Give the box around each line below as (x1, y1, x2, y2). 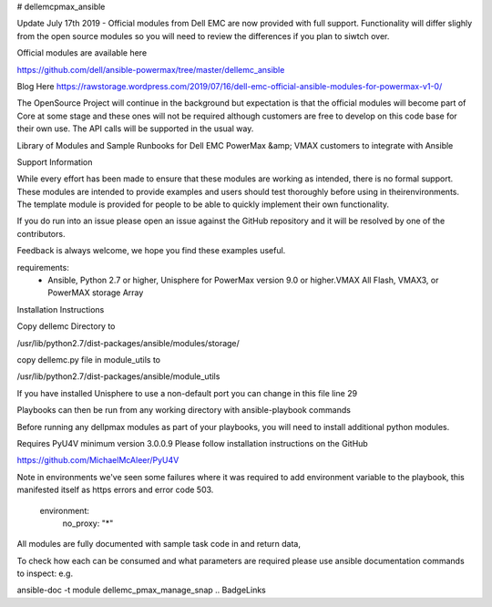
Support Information (16, 156, 93, 168)
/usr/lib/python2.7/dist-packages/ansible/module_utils (16, 371, 220, 382)
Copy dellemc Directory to (16, 321, 116, 332)
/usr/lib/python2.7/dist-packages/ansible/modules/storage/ (16, 337, 241, 348)
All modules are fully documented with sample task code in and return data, (16, 539, 301, 550)
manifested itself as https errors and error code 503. (16, 484, 214, 496)
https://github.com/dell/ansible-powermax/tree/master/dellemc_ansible (16, 64, 285, 75)
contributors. (16, 228, 66, 239)
